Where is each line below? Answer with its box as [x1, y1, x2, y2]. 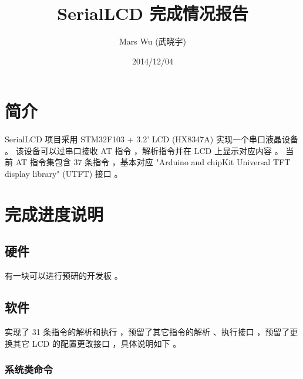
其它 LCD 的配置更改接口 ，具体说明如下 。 [12, 337, 181, 349]
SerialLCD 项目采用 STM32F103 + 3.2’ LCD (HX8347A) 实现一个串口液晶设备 [5, 133, 298, 145]
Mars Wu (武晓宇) [119, 35, 187, 47]
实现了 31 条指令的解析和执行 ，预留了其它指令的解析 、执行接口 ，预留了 [5, 326, 290, 337]
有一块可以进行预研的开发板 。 [5, 269, 123, 282]
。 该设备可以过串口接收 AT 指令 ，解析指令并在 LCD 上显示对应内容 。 [5, 144, 283, 156]
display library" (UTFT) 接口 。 [5, 168, 123, 180]
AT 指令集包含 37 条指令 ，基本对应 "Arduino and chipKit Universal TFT [15, 156, 291, 168]
